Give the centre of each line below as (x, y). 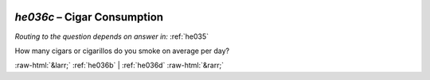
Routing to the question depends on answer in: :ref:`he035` (112, 36)
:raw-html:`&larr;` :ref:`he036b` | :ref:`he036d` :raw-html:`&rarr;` (119, 65)
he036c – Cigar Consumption (89, 17)
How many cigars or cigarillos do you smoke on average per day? (122, 51)
